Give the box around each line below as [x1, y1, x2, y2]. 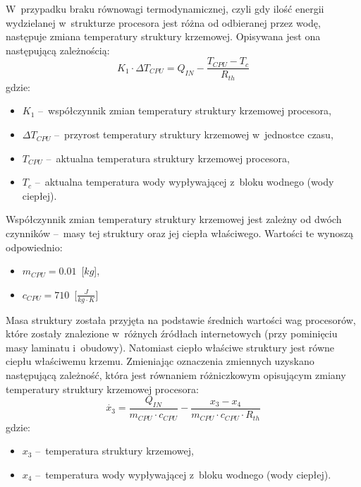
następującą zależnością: [6, 42, 110, 57]
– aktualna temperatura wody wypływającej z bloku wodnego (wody [35, 174, 334, 189]
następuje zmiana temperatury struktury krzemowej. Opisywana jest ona [6, 29, 321, 44]
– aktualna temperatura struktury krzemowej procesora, [46, 150, 290, 165]
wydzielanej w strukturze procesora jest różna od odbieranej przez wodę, [6, 15, 321, 30]
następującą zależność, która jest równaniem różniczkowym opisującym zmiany [6, 368, 346, 383]
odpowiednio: [6, 239, 63, 254]
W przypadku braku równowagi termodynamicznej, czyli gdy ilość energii [6, 1, 324, 16]
